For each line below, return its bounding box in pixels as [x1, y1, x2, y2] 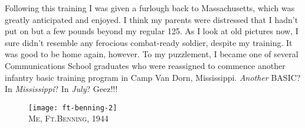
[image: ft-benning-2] [28, 103, 117, 112]
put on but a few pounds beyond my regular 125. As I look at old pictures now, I [5, 25, 299, 37]
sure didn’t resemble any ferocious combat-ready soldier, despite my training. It [5, 36, 293, 48]
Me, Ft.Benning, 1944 [28, 112, 109, 124]
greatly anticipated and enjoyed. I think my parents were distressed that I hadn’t [5, 13, 299, 25]
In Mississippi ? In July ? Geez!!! [5, 83, 118, 95]
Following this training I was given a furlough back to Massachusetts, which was [5, 2, 295, 14]
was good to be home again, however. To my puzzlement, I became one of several [5, 48, 299, 60]
